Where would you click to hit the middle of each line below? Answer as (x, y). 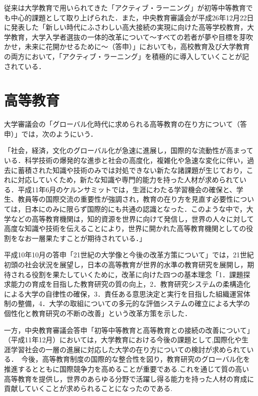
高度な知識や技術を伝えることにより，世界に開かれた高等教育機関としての (125, 228)
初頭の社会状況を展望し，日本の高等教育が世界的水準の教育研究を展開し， (126, 264)
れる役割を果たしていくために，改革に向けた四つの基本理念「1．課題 (130, 274)
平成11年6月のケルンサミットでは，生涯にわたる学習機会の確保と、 (127, 189)
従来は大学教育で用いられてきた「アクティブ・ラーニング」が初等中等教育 (125, 7)
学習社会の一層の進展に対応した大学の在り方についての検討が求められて (129, 349)
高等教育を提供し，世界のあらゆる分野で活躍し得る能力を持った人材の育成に (129, 378)
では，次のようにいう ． (59, 133)
